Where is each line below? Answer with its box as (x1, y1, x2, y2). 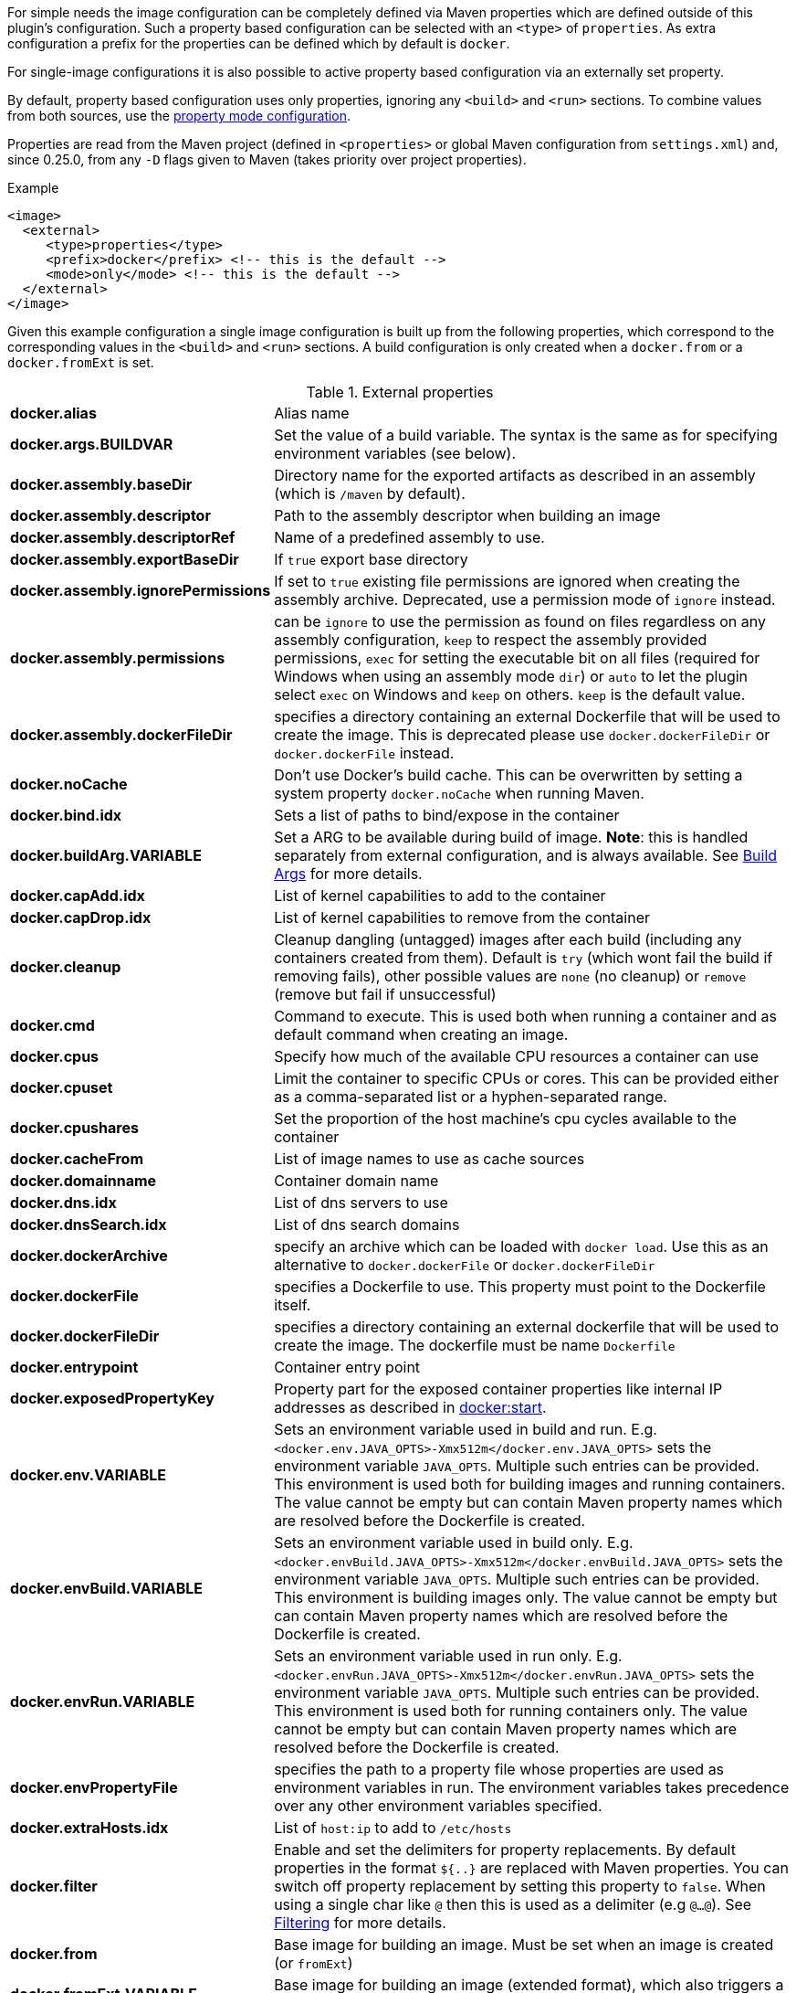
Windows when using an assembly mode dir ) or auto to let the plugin (274, 667, 749, 685)
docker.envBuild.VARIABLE (10, 1579, 204, 1597)
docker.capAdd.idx (10, 886, 145, 905)
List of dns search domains (274, 1215, 460, 1234)
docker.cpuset (10, 1078, 113, 1097)
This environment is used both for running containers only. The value (274, 1701, 748, 1720)
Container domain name (274, 1171, 439, 1190)
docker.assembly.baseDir (10, 475, 193, 493)
